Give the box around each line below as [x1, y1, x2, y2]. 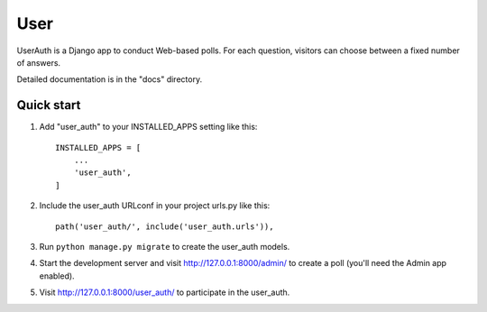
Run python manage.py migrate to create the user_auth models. [39, 241, 290, 252]
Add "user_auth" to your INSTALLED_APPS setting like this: [39, 122, 258, 133]
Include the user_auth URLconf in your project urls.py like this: [39, 200, 271, 211]
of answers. [16, 57, 61, 68]
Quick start [16, 97, 81, 113]
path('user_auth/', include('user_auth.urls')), [55, 221, 274, 232]
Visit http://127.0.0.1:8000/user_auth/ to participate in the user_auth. [39, 287, 290, 298]
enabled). [39, 271, 76, 281]
